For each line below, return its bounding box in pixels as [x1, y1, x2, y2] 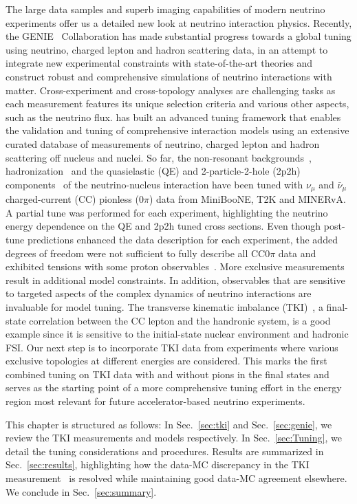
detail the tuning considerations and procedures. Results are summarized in [6, 443, 324, 458]
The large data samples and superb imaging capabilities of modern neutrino [6, 2, 325, 16]
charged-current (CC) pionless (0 [6, 192, 144, 206]
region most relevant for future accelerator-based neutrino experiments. [6, 394, 305, 408]
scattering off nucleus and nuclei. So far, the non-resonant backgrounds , [6, 150, 312, 164]
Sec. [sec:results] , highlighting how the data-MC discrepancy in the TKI [6, 457, 310, 472]
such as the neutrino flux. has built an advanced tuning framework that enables [6, 109, 341, 124]
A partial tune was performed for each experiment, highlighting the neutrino [6, 205, 328, 219]
